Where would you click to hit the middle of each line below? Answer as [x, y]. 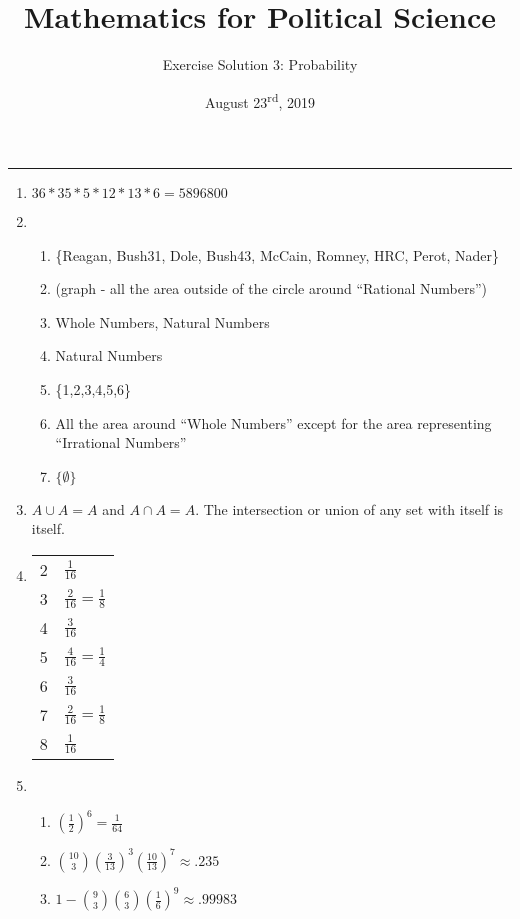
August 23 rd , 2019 [260, 100]
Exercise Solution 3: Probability [260, 64]
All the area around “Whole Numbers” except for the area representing [273, 422]
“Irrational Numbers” [121, 442]
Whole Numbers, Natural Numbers [162, 321]
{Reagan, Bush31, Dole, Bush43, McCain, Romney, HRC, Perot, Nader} [277, 254]
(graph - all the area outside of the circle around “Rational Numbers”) [271, 288]
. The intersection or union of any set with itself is [349, 508]
